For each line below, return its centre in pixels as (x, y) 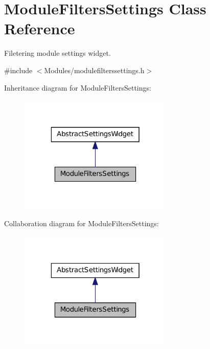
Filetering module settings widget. (57, 53)
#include (18, 70)
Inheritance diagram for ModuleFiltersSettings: (78, 87)
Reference (40, 28)
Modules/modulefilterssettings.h (94, 70)
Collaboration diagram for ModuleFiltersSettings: (81, 223)
